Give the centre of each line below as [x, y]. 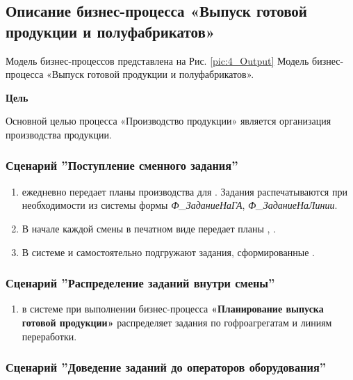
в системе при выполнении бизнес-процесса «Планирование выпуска [173, 309]
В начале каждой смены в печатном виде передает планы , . [149, 228]
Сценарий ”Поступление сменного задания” [122, 165]
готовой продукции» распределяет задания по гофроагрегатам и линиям [177, 322]
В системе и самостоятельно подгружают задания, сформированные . [168, 252]
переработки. [49, 336]
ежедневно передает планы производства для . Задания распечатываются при [184, 191]
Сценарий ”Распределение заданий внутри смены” [140, 283]
